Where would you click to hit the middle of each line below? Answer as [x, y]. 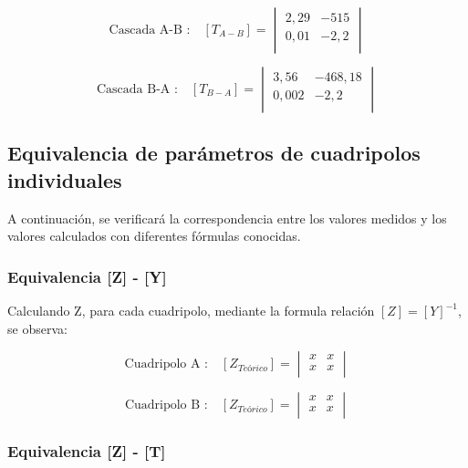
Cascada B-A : [137, 89]
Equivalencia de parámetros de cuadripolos [214, 153]
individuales [65, 179]
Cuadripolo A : [166, 364]
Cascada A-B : [150, 30]
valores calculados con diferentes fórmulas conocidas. [154, 236]
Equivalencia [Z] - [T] [87, 451]
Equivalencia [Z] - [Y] [87, 276]
